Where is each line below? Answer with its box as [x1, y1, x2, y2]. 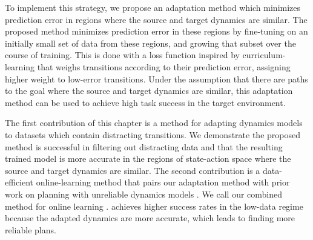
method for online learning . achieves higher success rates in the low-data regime [5, 199, 303, 212]
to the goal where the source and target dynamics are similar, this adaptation [5, 84, 293, 97]
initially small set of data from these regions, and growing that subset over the [5, 36, 296, 49]
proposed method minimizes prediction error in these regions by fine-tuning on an [5, 25, 308, 38]
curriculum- [242, 48, 286, 61]
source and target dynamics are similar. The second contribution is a [5, 164, 260, 176]
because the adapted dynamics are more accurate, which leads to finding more [5, 212, 295, 224]
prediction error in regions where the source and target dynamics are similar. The [5, 13, 308, 25]
